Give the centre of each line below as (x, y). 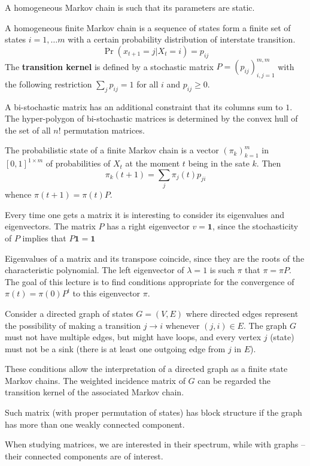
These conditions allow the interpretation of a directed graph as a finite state (146, 369)
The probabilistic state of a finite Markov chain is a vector (112, 150)
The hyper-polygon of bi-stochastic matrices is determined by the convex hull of (151, 118)
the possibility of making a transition (73, 325)
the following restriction (48, 84)
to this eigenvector (107, 293)
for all (148, 84)
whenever (183, 325)
